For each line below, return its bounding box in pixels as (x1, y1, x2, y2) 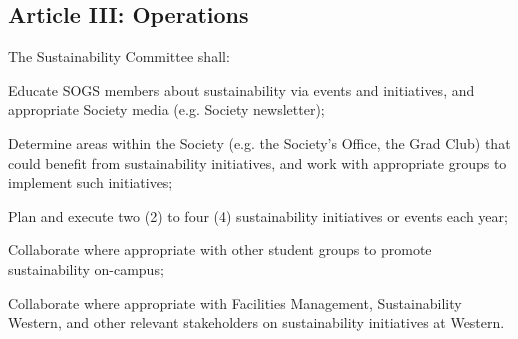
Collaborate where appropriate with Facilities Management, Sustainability (8, 292, 462, 313)
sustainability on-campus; (8, 258, 164, 279)
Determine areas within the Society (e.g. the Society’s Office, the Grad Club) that (8, 132, 511, 153)
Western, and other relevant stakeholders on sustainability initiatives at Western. (8, 312, 505, 333)
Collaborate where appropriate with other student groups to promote (8, 239, 432, 260)
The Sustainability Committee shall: (8, 46, 230, 67)
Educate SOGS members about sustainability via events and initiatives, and (8, 79, 475, 100)
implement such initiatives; (8, 172, 173, 193)
